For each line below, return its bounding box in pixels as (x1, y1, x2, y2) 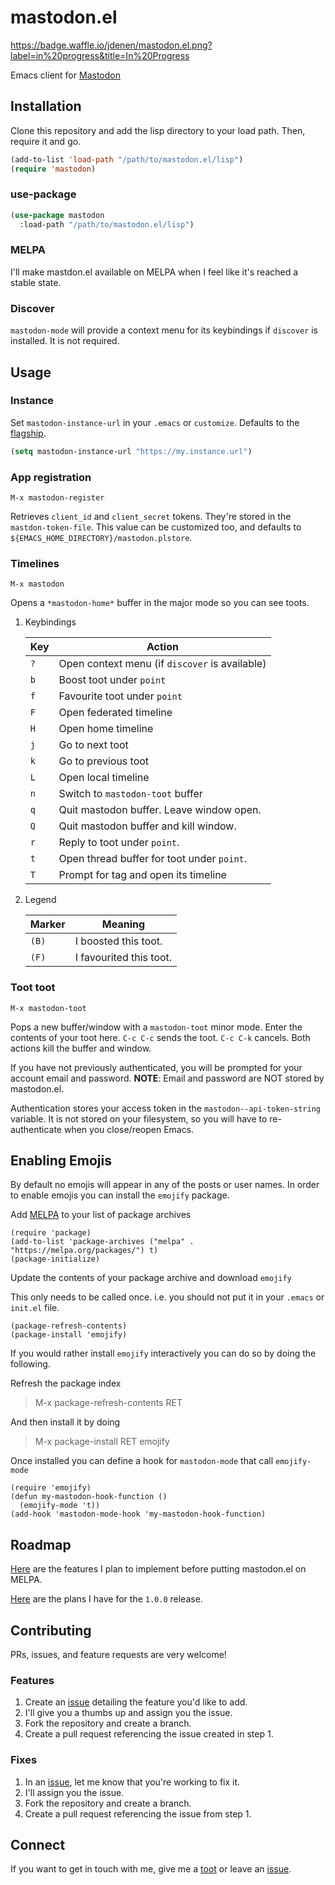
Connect (10, 1837, 66, 1854)
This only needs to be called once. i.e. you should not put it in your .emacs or (10, 1291, 325, 1303)
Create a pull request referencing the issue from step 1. (24, 1807, 252, 1820)
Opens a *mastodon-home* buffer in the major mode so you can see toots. (10, 597, 310, 609)
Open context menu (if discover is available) (58, 657, 267, 671)
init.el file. (10, 1302, 60, 1314)
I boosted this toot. (74, 934, 163, 948)
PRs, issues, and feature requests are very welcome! (10, 1649, 227, 1661)
